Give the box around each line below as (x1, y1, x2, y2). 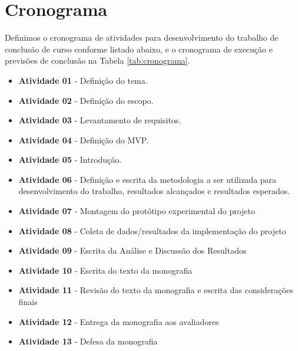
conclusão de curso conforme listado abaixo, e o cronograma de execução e (5, 42, 273, 55)
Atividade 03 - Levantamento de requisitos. (18, 114, 181, 126)
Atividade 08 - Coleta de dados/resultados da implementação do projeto (18, 224, 286, 237)
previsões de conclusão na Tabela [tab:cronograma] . (5, 54, 190, 67)
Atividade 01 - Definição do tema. (18, 74, 148, 86)
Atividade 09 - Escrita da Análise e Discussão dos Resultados (18, 244, 247, 257)
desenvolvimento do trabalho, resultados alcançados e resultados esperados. (18, 185, 290, 197)
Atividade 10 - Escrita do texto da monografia (18, 264, 193, 276)
